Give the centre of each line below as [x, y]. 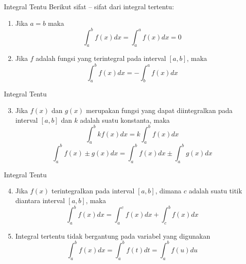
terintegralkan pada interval [93, 191]
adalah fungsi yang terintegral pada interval [101, 58]
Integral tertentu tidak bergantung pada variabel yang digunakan [113, 236]
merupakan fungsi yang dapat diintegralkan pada [159, 110]
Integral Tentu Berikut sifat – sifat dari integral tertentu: [89, 6]
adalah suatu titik [215, 191]
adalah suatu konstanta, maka [125, 120]
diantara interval [40, 200]
